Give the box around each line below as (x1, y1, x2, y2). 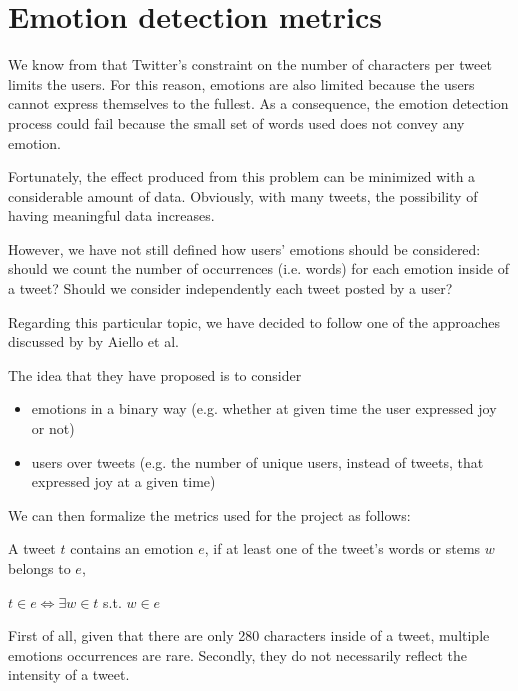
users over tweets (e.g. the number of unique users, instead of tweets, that (31, 451, 484, 472)
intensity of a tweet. (8, 664, 130, 685)
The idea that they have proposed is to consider (8, 364, 302, 385)
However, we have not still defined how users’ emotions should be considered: (8, 238, 481, 259)
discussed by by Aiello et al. (8, 331, 179, 352)
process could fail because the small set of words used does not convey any (8, 112, 465, 133)
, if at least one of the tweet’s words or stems (204, 538, 481, 559)
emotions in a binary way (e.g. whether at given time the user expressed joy (31, 398, 497, 419)
